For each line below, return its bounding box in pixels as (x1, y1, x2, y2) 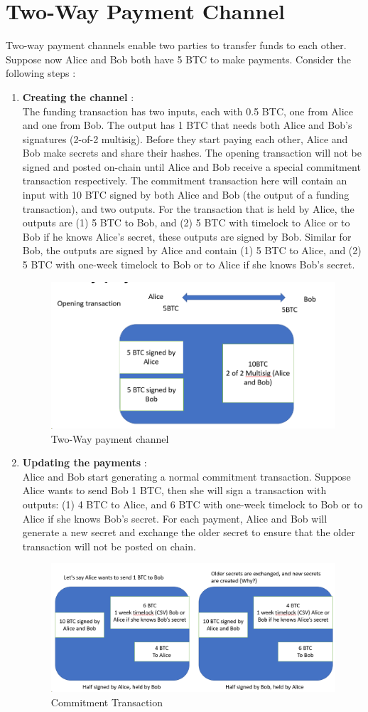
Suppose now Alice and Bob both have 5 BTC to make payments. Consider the (6, 51, 351, 66)
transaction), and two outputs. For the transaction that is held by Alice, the (22, 201, 355, 216)
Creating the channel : (22, 89, 134, 104)
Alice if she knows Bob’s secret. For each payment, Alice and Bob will (22, 511, 328, 525)
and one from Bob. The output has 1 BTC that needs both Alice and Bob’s (22, 117, 352, 132)
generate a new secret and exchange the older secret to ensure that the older (22, 525, 355, 540)
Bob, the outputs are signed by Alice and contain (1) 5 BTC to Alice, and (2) (22, 243, 362, 258)
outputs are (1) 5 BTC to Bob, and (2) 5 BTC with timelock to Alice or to (22, 215, 350, 230)
